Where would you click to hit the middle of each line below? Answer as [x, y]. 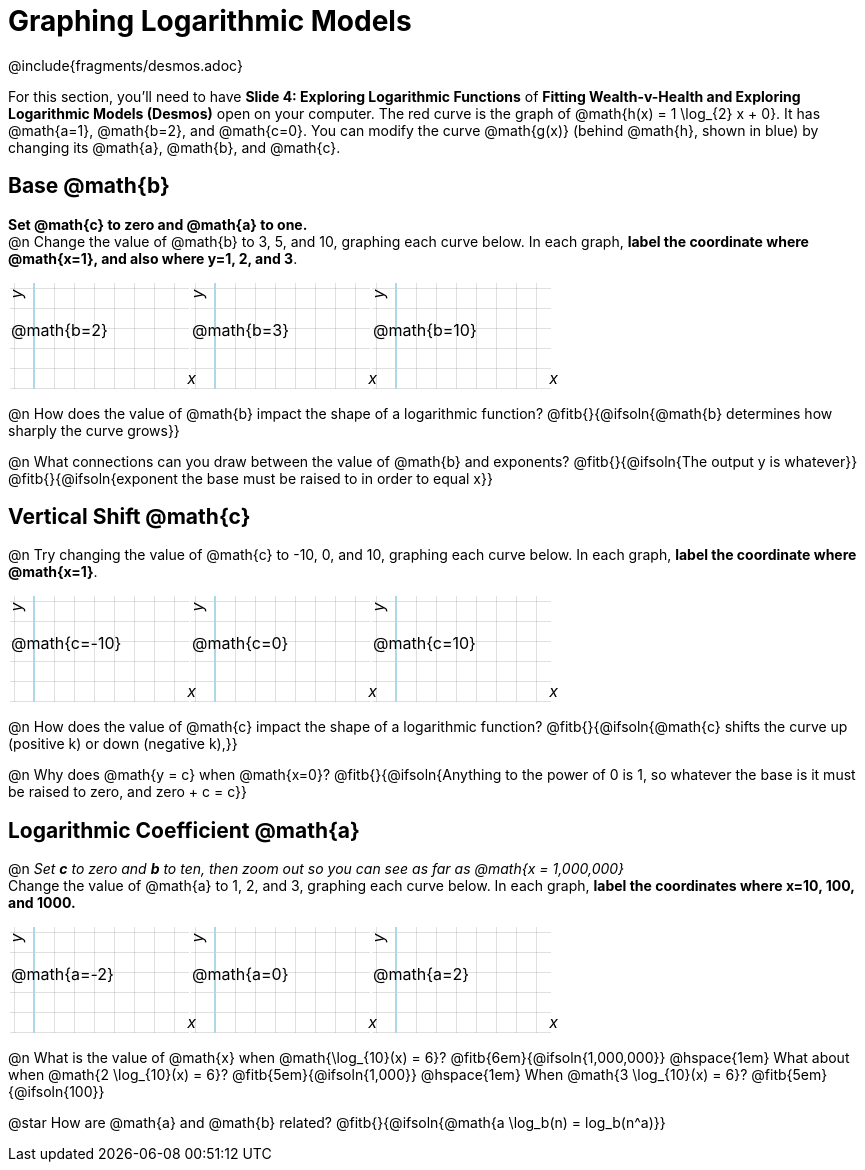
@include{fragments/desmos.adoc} [125, 65]
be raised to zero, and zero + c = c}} [127, 792]
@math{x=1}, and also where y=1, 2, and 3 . [153, 258]
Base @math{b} [89, 186]
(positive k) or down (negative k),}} [123, 744]
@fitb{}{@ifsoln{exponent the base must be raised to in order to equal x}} [250, 478]
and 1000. [42, 903]
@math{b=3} [241, 329]
